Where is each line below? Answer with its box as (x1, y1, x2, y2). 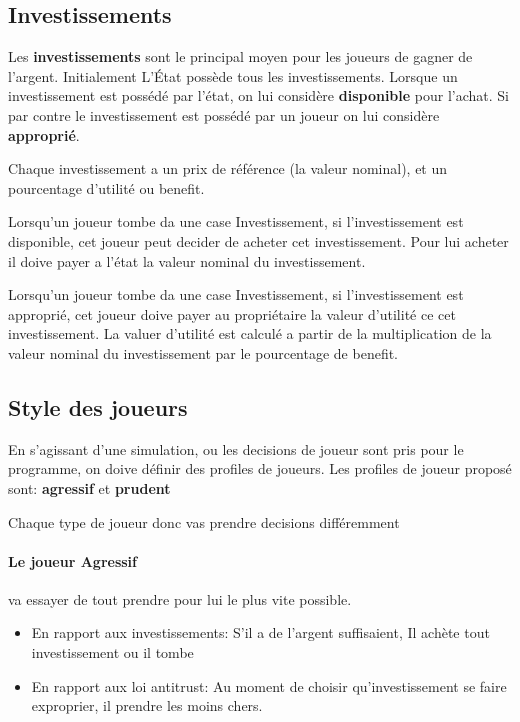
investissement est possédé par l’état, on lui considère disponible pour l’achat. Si (8, 85, 510, 106)
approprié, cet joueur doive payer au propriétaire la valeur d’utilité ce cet (8, 303, 456, 324)
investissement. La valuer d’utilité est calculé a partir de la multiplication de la (8, 323, 492, 344)
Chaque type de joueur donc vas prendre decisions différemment (8, 511, 400, 532)
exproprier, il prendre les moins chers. (31, 695, 263, 716)
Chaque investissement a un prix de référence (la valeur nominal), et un (8, 158, 448, 179)
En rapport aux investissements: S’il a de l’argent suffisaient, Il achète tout (31, 622, 490, 643)
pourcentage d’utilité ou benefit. (8, 177, 205, 198)
